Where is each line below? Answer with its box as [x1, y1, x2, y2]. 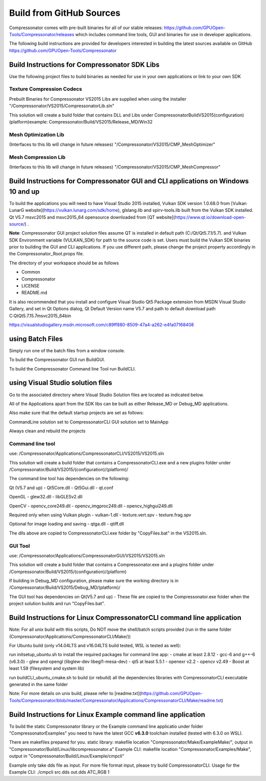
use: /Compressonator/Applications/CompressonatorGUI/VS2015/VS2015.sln [9, 552, 165, 558]
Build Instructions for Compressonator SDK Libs [9, 60, 160, 69]
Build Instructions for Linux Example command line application [9, 710, 205, 719]
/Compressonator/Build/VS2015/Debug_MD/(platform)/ [9, 584, 121, 590]
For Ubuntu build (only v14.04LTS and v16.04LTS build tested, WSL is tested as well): [9, 642, 181, 648]
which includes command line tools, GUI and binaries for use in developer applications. [75, 31, 252, 37]
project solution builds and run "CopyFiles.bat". [9, 601, 105, 607]
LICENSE [21, 283, 40, 289]
